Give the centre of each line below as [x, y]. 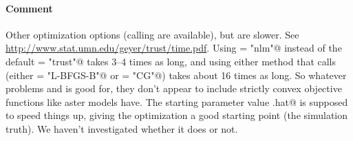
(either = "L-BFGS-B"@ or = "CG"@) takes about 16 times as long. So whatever [176, 75]
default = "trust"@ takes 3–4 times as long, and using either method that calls [171, 61]
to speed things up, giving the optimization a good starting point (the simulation [177, 115]
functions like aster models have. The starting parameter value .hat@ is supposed [177, 101]
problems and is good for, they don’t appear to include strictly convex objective [174, 88]
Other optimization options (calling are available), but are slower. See [152, 34]
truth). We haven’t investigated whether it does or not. [122, 128]
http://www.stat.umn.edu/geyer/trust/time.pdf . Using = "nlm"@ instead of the [174, 48]
